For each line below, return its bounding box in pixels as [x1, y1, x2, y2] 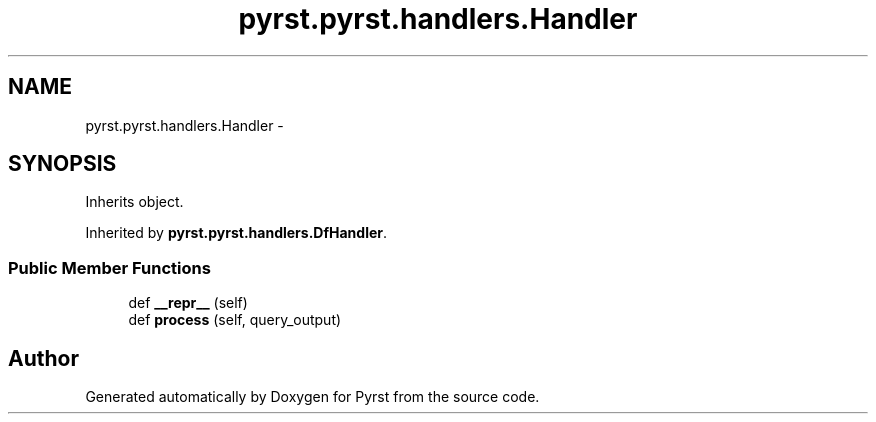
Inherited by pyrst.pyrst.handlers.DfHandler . [85, 224, 388, 242]
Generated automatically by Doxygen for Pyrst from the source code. [85, 388, 540, 406]
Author [8, 345, 79, 371]
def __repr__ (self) [128, 294, 248, 312]
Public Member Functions [8, 257, 211, 278]
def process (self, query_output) [128, 311, 342, 329]
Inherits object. [85, 193, 184, 211]
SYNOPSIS [8, 151, 117, 177]
